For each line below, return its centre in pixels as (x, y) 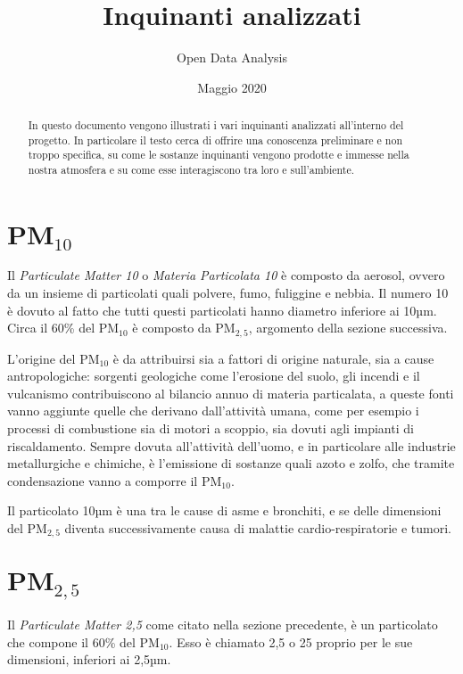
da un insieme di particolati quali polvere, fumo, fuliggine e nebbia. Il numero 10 (228, 292)
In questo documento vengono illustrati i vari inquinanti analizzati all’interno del (216, 125)
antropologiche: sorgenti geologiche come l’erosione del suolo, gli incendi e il (214, 376)
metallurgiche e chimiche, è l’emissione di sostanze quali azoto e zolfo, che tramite (231, 463)
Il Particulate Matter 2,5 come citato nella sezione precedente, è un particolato (223, 625)
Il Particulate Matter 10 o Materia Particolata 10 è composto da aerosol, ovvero (226, 275)
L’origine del (41, 358)
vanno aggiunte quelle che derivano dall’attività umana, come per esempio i (213, 411)
